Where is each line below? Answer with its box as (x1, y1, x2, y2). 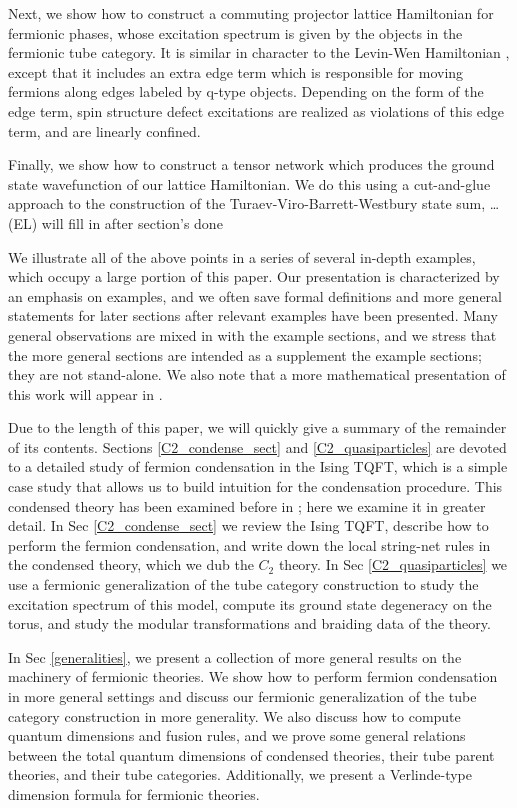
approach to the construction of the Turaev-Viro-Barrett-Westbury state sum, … (8, 193, 500, 214)
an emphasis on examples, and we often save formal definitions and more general (8, 285, 502, 306)
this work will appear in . (8, 383, 163, 404)
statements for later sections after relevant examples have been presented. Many (8, 305, 498, 326)
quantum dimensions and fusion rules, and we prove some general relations (8, 725, 466, 746)
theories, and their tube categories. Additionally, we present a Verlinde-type (8, 764, 473, 785)
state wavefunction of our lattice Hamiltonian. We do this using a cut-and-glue (8, 173, 491, 194)
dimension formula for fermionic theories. (8, 783, 260, 804)
